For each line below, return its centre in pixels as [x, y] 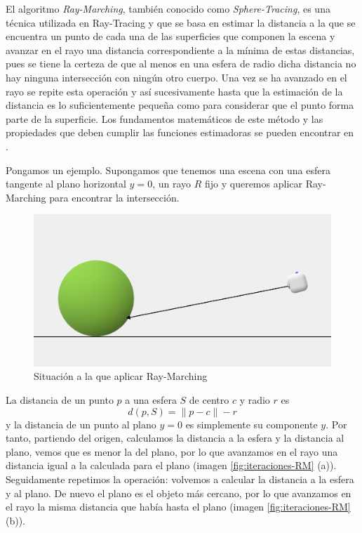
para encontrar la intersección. [114, 197]
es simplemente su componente [252, 424]
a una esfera [151, 400]
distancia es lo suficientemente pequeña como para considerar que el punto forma [180, 105]
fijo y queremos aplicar [253, 184]
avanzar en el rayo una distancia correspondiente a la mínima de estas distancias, [180, 50]
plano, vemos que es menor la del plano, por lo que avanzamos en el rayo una [172, 451]
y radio [255, 400]
